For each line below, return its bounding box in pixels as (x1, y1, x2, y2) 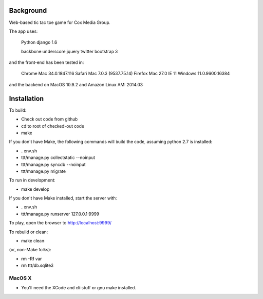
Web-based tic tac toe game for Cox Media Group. (9, 20, 111, 25)
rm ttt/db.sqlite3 (21, 262, 54, 268)
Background (9, 6, 47, 15)
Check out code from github (21, 116, 78, 122)
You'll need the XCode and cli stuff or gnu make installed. (21, 285, 136, 291)
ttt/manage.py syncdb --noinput (21, 161, 86, 167)
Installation (9, 94, 44, 102)
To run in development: (9, 177, 56, 183)
